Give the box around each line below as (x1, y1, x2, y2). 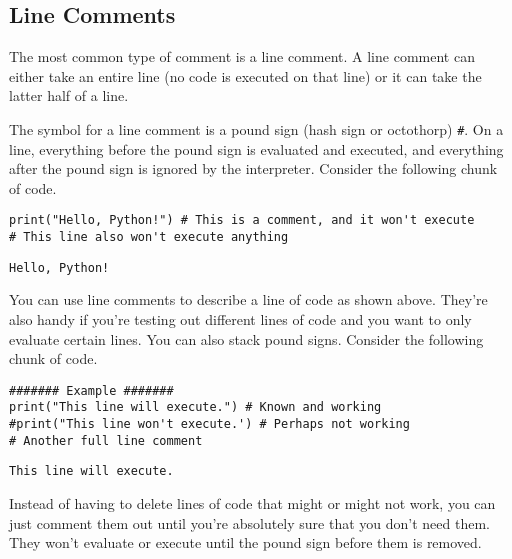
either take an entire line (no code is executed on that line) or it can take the (9, 65, 482, 86)
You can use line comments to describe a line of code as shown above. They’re (9, 289, 488, 310)
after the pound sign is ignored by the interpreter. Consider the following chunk (9, 158, 498, 179)
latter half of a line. (9, 85, 129, 106)
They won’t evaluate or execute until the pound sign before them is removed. (9, 532, 482, 553)
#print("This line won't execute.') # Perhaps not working (9, 417, 410, 432)
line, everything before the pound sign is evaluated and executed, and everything (9, 138, 504, 159)
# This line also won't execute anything (9, 230, 289, 245)
